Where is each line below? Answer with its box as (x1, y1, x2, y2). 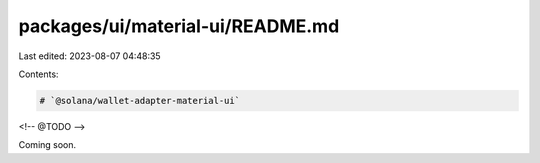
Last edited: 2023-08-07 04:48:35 (18, 50, 161, 62)
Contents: (18, 68, 59, 80)
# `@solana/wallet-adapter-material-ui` (39, 95, 240, 106)
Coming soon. (18, 139, 77, 151)
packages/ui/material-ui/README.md (18, 15, 340, 37)
